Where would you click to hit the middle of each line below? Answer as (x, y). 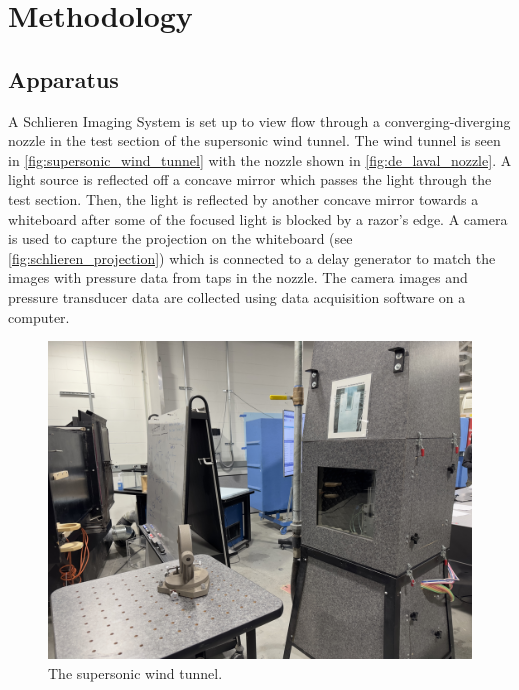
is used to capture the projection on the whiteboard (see (180, 238)
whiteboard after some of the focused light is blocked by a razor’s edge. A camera (258, 218)
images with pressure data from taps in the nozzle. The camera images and (238, 277)
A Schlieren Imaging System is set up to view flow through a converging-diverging (259, 120)
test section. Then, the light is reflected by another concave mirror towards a (243, 198)
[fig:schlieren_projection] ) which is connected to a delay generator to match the (252, 257)
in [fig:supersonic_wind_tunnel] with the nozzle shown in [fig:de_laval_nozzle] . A (260, 159)
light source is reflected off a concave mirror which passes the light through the (250, 179)
